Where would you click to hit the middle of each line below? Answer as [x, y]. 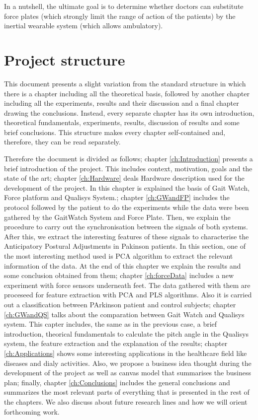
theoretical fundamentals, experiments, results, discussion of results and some [122, 122]
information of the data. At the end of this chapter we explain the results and [123, 265]
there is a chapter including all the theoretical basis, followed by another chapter [127, 93]
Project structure [65, 59]
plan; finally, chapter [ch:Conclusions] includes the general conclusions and [117, 382]
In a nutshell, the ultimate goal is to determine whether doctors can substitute [124, 6]
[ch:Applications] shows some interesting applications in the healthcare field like [126, 353]
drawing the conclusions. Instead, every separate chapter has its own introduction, [129, 112]
